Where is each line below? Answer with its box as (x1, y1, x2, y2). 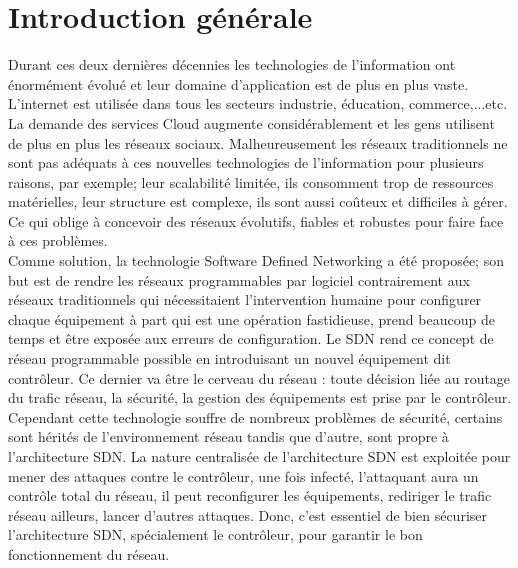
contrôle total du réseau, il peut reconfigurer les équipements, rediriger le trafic (8, 485, 492, 506)
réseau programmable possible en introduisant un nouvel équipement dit (8, 348, 451, 369)
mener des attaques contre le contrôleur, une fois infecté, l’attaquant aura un (8, 465, 479, 486)
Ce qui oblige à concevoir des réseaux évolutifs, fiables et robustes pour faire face (8, 210, 504, 231)
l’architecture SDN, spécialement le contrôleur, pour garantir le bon (8, 524, 423, 545)
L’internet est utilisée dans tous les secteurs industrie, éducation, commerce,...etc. (8, 93, 508, 114)
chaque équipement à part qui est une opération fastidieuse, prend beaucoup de (8, 308, 495, 329)
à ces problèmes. (8, 230, 108, 251)
